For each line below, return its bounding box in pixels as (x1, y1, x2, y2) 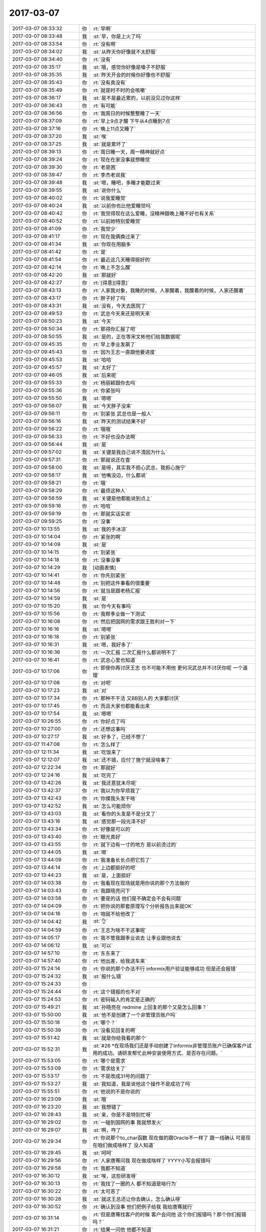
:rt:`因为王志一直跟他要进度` (92, 348, 157, 355)
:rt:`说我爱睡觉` (92, 195, 127, 202)
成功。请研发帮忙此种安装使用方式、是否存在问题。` (102, 1050, 223, 1057)
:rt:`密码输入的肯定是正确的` (92, 996, 157, 1003)
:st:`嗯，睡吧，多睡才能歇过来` (92, 179, 163, 186)
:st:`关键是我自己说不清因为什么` (92, 448, 167, 455)
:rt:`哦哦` (92, 425, 112, 432)
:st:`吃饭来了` (92, 749, 123, 755)
